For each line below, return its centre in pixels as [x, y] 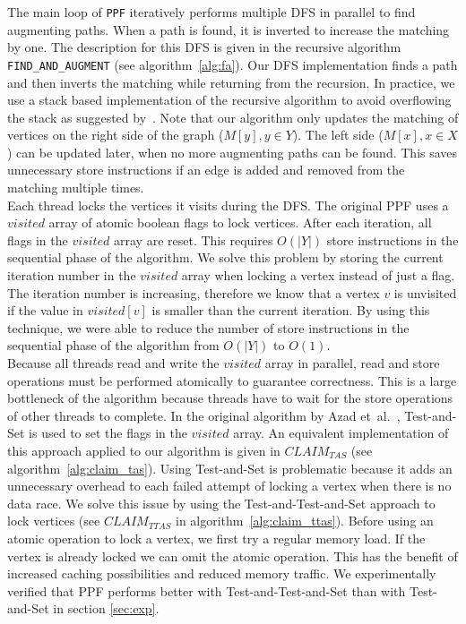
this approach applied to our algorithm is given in [144, 450]
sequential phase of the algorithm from [113, 345]
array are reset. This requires [194, 239]
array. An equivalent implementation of [341, 433]
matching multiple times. [76, 188]
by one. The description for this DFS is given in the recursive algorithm [204, 47]
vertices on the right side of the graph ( [116, 135]
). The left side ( [338, 135]
